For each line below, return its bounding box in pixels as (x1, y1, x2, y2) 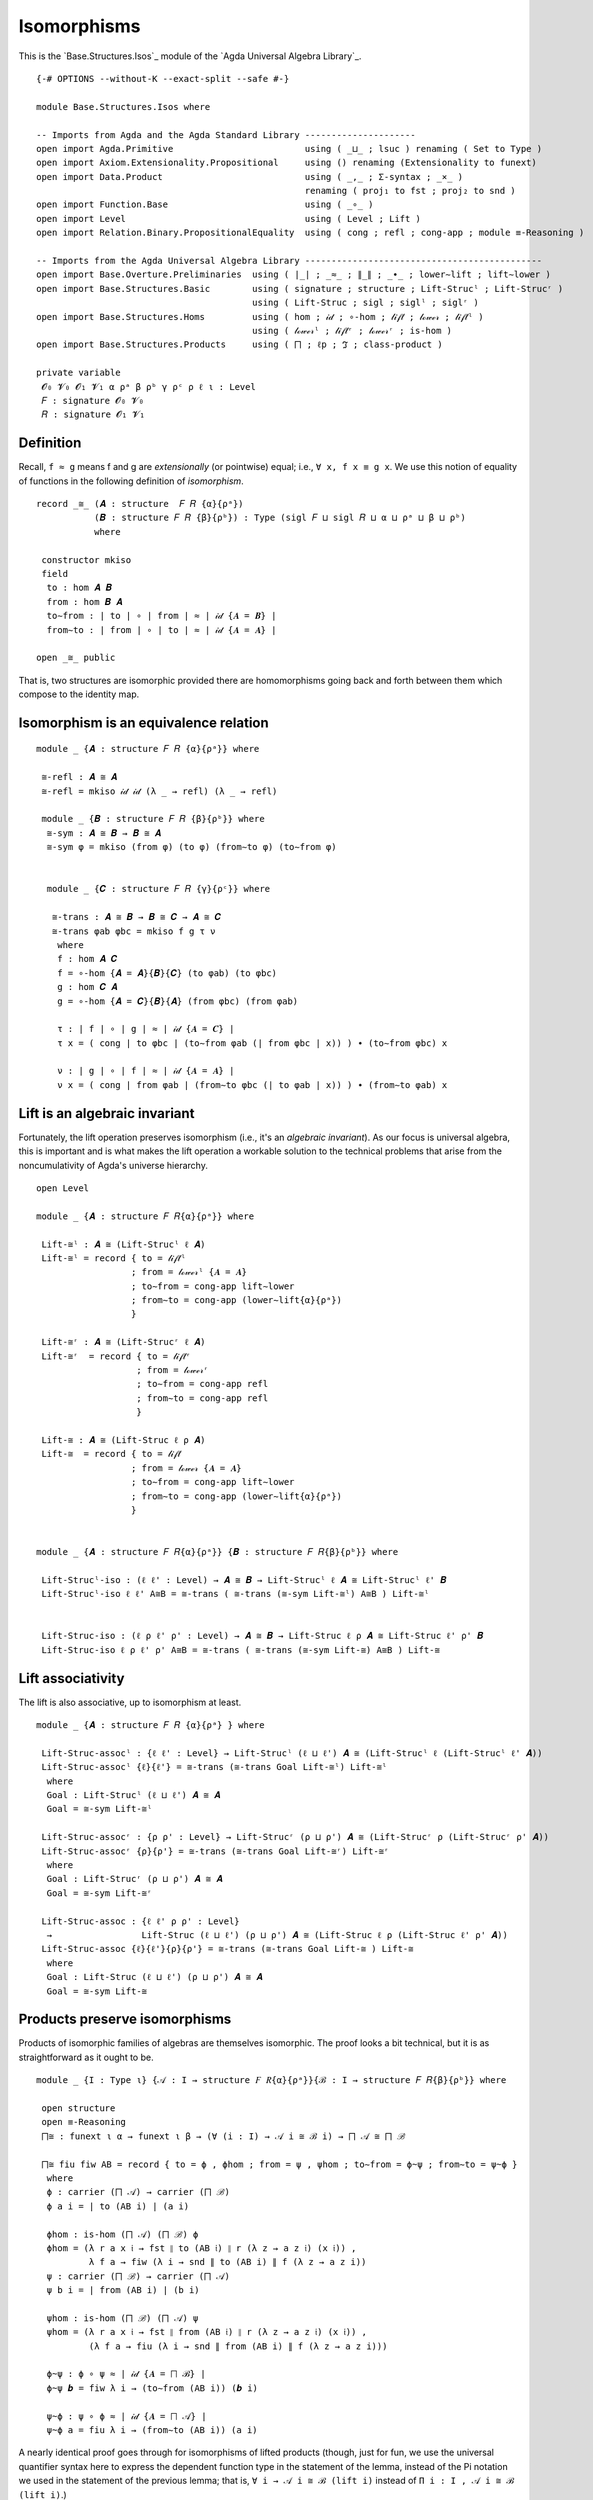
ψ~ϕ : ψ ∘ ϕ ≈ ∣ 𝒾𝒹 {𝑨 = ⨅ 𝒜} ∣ (46, 2410, 207, 2422)
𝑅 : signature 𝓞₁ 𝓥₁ (41, 409, 145, 420)
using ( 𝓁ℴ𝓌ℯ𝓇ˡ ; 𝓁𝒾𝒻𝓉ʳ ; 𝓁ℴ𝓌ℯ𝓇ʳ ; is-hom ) (251, 325, 452, 336)
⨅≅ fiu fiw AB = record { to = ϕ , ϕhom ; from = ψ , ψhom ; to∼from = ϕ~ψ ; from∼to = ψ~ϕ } (41, 2158, 518, 2170)
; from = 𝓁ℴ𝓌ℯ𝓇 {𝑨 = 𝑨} (130, 1462, 242, 1474)
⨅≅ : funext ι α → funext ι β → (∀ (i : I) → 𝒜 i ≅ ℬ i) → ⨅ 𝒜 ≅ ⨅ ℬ (41, 2130, 406, 2142)
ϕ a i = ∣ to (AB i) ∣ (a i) (46, 2200, 190, 2212)
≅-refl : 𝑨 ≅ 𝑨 (41, 771, 118, 783)
